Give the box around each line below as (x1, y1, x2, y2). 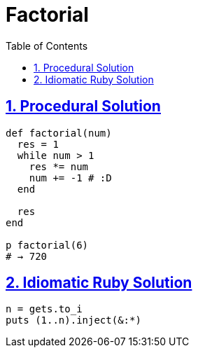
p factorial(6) (6, 239, 89, 251)
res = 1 (17, 138, 59, 150)
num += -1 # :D (29, 172, 112, 184)
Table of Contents (6, 39, 88, 52)
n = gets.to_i (6, 303, 83, 315)
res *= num (29, 160, 89, 172)
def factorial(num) (6, 127, 112, 139)
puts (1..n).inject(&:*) (6, 314, 141, 326)
